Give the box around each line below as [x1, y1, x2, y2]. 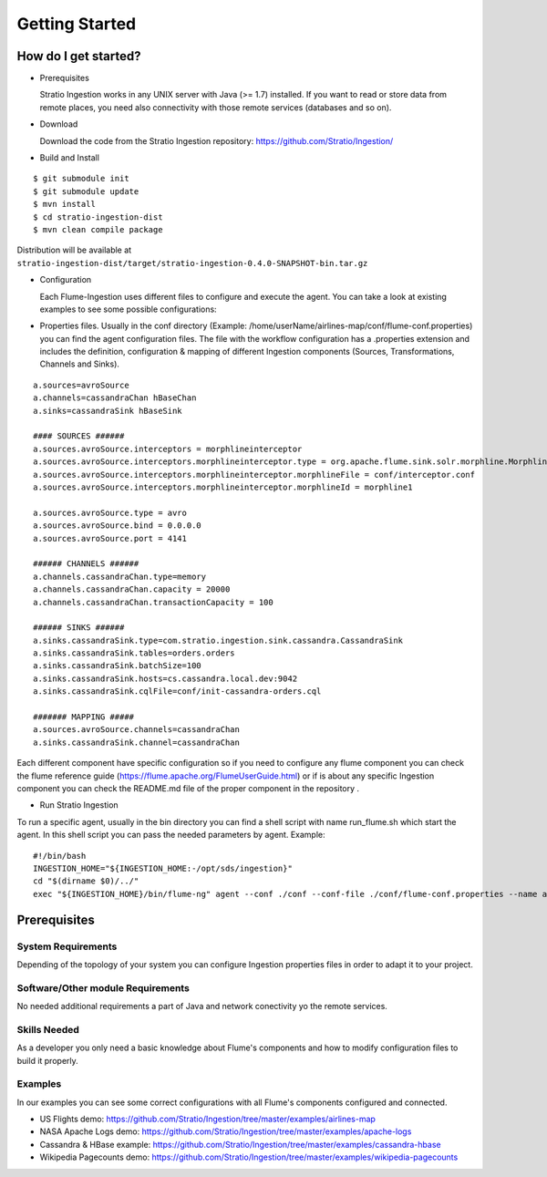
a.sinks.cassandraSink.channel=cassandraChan [33, 737, 241, 748]
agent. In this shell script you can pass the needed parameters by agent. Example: [16, 830, 325, 841]
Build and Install [39, 152, 100, 163]
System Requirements [16, 940, 118, 953]
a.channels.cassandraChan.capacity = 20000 [33, 584, 231, 594]
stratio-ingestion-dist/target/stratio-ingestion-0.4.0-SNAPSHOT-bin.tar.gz [16, 258, 368, 268]
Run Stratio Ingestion [39, 800, 119, 810]
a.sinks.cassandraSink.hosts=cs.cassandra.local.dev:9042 [33, 673, 298, 684]
